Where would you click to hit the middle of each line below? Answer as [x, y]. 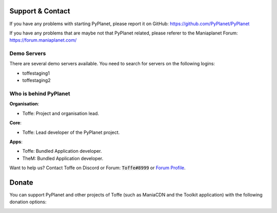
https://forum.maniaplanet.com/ [43, 40]
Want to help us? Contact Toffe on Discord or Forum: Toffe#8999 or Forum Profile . [97, 168]
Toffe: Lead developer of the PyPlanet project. [71, 132]
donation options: [28, 202]
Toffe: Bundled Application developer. [62, 151]
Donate [21, 182]
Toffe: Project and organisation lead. [61, 113]
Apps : [16, 141]
